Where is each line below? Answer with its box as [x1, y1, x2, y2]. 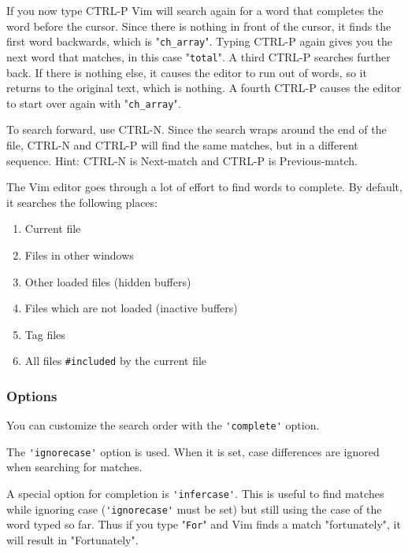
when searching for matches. [6, 459, 143, 475]
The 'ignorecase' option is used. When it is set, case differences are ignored [6, 443, 380, 459]
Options [6, 385, 57, 405]
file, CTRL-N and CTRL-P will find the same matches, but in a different [6, 136, 358, 153]
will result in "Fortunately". [6, 532, 139, 548]
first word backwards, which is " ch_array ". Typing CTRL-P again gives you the [6, 33, 392, 50]
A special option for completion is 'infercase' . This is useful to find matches [6, 485, 384, 502]
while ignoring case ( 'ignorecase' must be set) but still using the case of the [6, 500, 382, 517]
